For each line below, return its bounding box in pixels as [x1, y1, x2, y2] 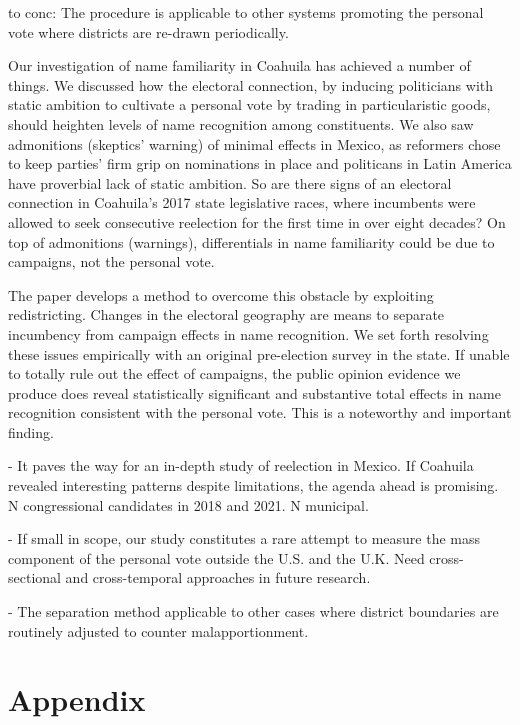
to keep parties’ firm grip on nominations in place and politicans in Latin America [8, 153, 512, 174]
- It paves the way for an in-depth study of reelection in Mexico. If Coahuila [8, 455, 474, 476]
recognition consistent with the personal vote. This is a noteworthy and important [8, 402, 512, 423]
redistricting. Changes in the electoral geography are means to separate [8, 304, 445, 325]
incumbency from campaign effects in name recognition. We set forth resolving [8, 323, 489, 344]
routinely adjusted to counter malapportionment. [8, 620, 309, 641]
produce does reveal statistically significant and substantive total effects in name [8, 382, 501, 403]
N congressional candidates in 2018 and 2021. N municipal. [8, 494, 369, 515]
